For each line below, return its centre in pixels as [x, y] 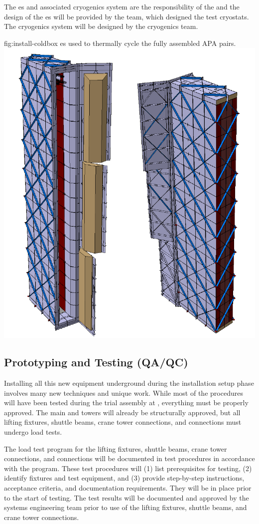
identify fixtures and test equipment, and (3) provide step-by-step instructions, [124, 478]
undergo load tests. [33, 432]
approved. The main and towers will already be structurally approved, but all [122, 412]
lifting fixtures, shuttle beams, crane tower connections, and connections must [123, 422]
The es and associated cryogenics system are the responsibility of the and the [122, 6]
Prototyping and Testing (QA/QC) [96, 362]
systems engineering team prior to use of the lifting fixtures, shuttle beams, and [126, 507]
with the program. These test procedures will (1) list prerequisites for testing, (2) [128, 468]
